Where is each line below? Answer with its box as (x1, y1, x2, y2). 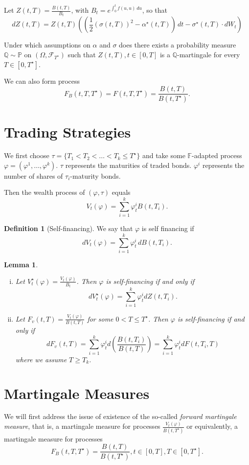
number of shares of (4, 170, 63, 181)
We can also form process (4, 75, 80, 86)
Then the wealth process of (4, 187, 85, 197)
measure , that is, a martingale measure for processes (4, 421, 160, 431)
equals (112, 187, 131, 197)
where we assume (15, 354, 67, 364)
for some (87, 313, 113, 324)
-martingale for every (177, 49, 240, 60)
